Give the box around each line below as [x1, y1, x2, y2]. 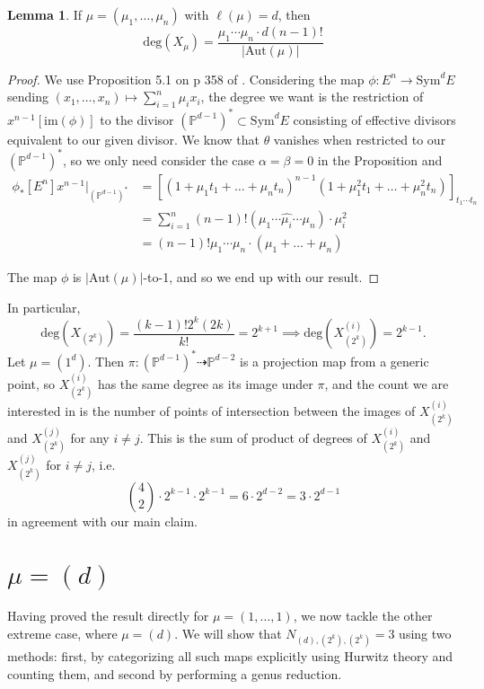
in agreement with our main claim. [7, 511, 198, 530]
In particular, [7, 297, 81, 316]
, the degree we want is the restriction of [200, 87, 424, 106]
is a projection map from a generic [240, 351, 429, 370]
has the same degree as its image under [97, 374, 313, 393]
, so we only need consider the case [62, 150, 255, 169]
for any [70, 428, 110, 447]
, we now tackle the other [293, 606, 433, 625]
